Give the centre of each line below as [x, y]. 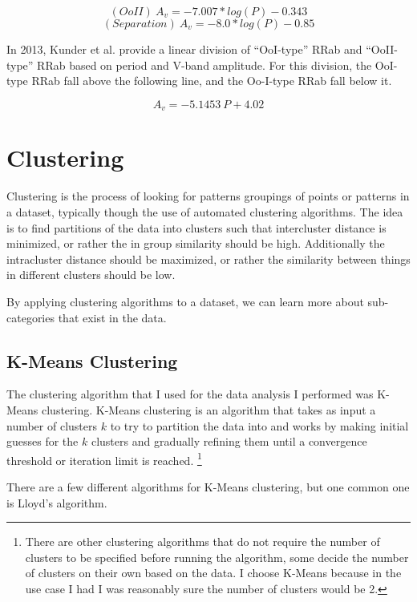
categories [30, 317]
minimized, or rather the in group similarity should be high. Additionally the [196, 243]
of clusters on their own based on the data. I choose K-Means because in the [213, 573]
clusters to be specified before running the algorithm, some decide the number [217, 557]
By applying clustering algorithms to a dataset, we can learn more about [185, 301]
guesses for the [43, 441]
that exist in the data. [112, 317]
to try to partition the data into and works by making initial [259, 425]
